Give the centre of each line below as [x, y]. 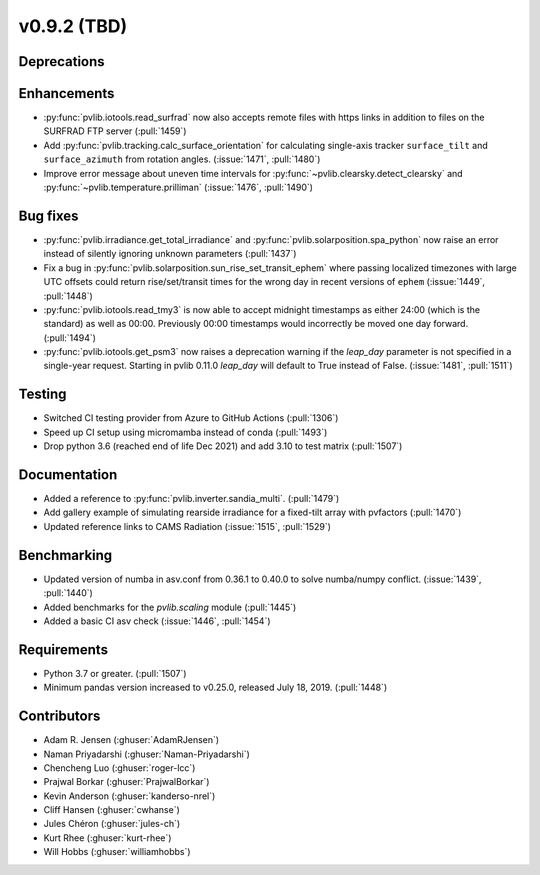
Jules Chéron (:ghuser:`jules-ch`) [112, 824]
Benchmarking [65, 555]
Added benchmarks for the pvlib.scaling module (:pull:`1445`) [170, 607]
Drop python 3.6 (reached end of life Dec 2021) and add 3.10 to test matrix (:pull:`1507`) [223, 446]
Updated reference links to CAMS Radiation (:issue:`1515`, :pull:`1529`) [187, 526]
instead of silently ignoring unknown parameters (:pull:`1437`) [170, 254]
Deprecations [61, 61]
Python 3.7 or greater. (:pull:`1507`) [115, 673]
